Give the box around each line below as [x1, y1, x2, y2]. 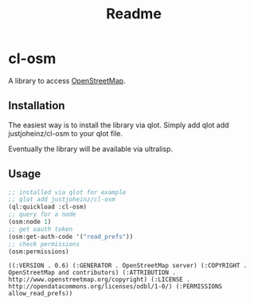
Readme [106, 5, 162, 23]
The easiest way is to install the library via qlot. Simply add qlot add [8, 120, 229, 130]
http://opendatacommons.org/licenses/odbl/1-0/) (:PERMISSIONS [8, 283, 223, 291]
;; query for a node [8, 210, 77, 219]
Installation [8, 99, 65, 112]
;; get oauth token [8, 225, 73, 233]
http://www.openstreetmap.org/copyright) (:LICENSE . [8, 276, 191, 283]
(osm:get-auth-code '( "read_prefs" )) [8, 233, 134, 240]
